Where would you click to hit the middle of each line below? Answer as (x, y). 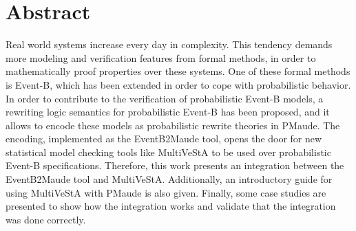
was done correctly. (46, 219)
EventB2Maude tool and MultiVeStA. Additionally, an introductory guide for (169, 179)
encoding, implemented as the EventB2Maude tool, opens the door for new (164, 139)
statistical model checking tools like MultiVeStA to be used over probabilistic (168, 152)
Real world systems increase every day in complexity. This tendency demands (169, 44)
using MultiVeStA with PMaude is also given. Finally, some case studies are (166, 192)
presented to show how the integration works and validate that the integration (171, 206)
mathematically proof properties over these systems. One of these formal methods (178, 71)
